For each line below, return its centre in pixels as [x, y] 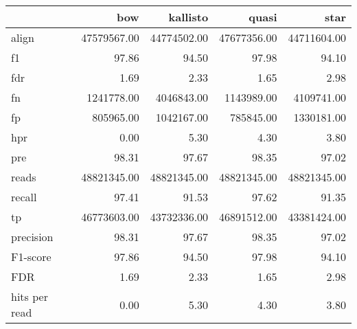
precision [32, 237]
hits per [30, 296]
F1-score [31, 257]
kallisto [188, 17]
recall [24, 197]
